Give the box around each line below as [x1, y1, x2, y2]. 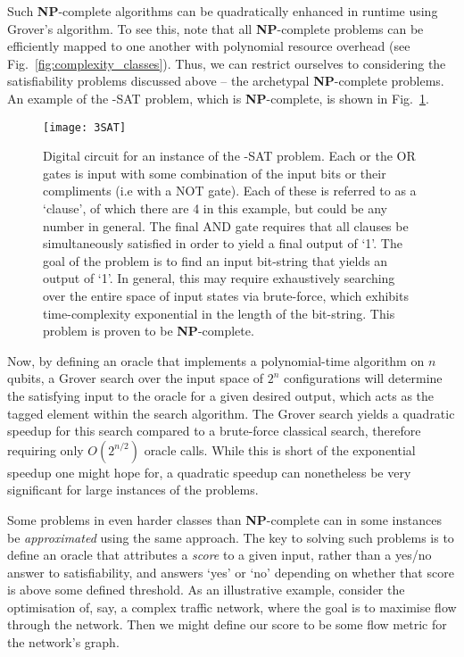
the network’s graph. [7, 633, 120, 652]
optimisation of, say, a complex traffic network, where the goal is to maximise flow [7, 597, 457, 616]
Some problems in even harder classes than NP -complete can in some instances [7, 510, 442, 528]
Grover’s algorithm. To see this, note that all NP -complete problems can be [7, 19, 424, 37]
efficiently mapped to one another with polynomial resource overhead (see [7, 37, 410, 55]
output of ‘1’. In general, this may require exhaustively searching [43, 269, 395, 287]
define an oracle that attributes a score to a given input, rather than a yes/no [7, 545, 432, 564]
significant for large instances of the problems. [7, 480, 259, 499]
